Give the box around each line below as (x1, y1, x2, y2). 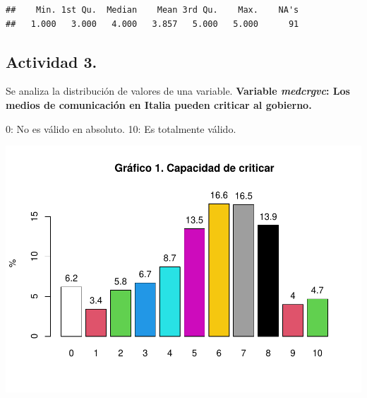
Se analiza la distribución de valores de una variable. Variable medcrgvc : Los (6, 83, 350, 98)
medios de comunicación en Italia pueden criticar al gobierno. (6, 97, 312, 112)
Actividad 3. (6, 50, 97, 72)
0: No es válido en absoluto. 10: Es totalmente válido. (6, 121, 236, 136)
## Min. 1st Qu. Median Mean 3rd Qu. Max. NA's (6, 5, 299, 15)
